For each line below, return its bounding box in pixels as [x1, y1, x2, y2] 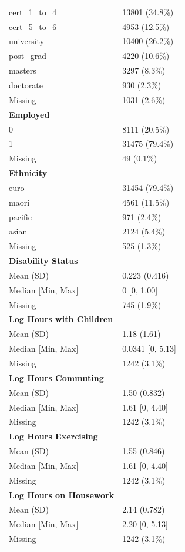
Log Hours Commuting [9, 371, 104, 384]
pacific [9, 210, 32, 223]
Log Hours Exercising [9, 430, 98, 442]
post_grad [9, 49, 46, 62]
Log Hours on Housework [9, 488, 115, 501]
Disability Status [9, 254, 78, 267]
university [9, 35, 45, 47]
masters [9, 64, 36, 77]
